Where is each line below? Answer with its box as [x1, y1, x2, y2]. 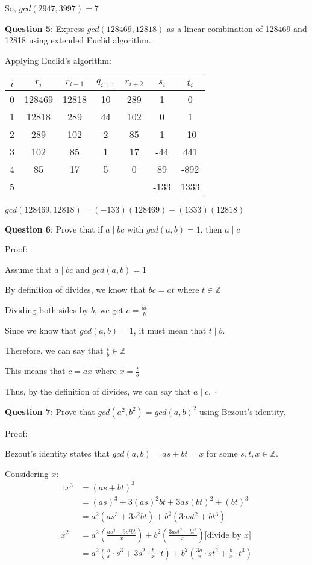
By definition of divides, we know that [5, 283, 146, 296]
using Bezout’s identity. [199, 405, 286, 417]
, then [200, 222, 222, 235]
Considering [5, 467, 49, 479]
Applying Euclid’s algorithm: [5, 54, 111, 66]
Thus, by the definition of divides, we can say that [5, 385, 191, 398]
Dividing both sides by [5, 303, 89, 316]
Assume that [5, 263, 52, 275]
